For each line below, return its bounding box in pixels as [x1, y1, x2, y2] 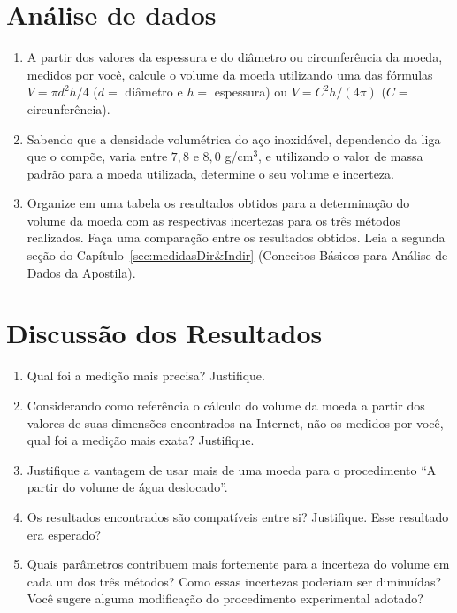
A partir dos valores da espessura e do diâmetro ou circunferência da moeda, [27, 48, 443, 66]
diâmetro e [125, 82, 183, 101]
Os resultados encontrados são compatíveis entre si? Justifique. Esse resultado [27, 507, 449, 525]
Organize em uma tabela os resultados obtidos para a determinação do [27, 194, 410, 212]
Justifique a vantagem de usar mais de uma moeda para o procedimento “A [27, 460, 437, 479]
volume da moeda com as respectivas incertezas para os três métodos [27, 211, 400, 229]
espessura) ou [214, 82, 288, 101]
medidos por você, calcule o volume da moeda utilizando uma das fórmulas [27, 65, 433, 83]
